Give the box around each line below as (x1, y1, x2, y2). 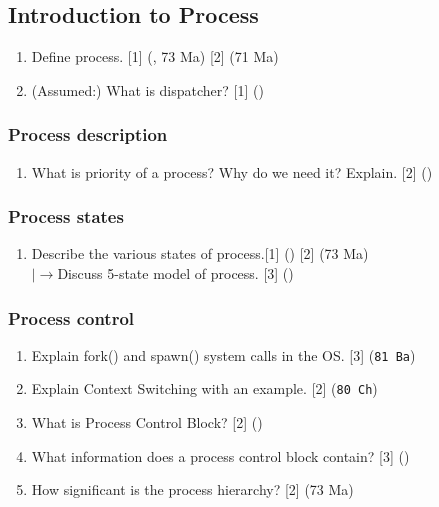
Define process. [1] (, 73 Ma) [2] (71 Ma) (31, 46, 279, 67)
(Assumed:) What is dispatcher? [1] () (31, 79, 264, 100)
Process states (8, 204, 124, 229)
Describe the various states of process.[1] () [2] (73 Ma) (31, 243, 369, 264)
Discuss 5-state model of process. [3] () (57, 263, 294, 284)
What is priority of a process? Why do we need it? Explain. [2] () (31, 161, 433, 182)
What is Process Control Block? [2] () (31, 412, 263, 433)
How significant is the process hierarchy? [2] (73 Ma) (31, 479, 354, 500)
